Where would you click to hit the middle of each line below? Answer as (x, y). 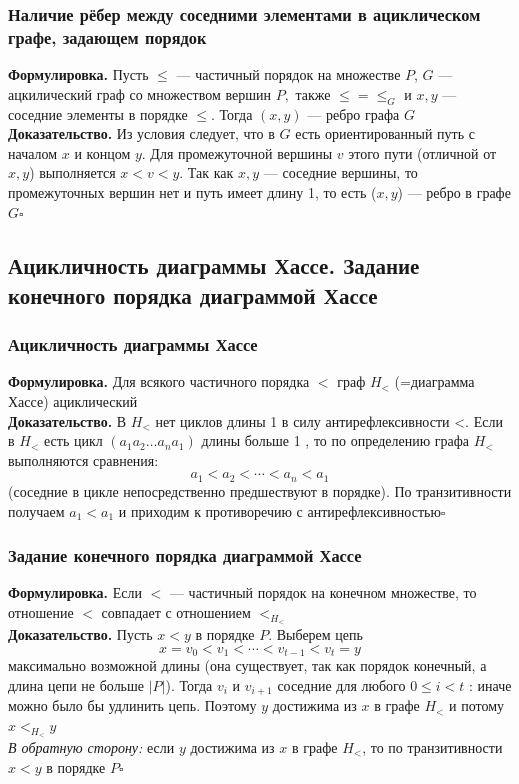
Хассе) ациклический (73, 401)
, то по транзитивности (432, 747)
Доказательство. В (67, 420)
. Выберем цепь (315, 634)
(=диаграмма (434, 381)
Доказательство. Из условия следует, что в (141, 133)
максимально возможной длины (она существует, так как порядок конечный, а (247, 665)
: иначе (490, 684)
